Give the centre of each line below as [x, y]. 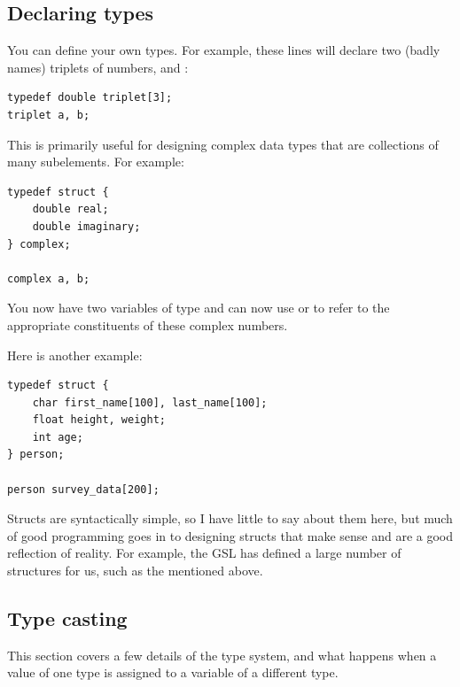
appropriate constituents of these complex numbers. [148, 324]
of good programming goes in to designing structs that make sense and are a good [230, 535]
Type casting [67, 618]
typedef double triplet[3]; [90, 98]
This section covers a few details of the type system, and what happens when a [222, 655]
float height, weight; [99, 420]
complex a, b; [49, 278]
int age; [58, 437]
